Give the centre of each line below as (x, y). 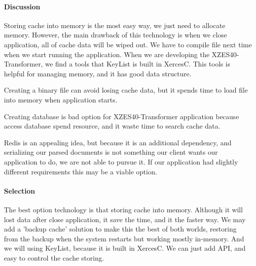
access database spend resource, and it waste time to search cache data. (112, 126)
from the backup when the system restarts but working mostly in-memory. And (124, 238)
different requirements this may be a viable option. (81, 171)
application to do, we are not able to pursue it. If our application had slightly (121, 161)
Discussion (22, 6)
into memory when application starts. (61, 99)
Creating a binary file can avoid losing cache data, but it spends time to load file (126, 90)
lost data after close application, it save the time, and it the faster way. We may (125, 219)
